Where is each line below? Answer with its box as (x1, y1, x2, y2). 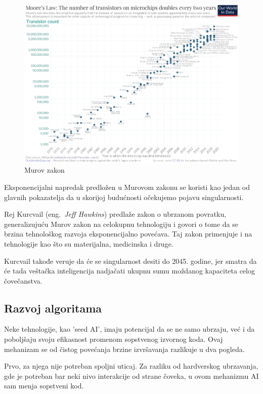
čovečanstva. (4, 275, 42, 286)
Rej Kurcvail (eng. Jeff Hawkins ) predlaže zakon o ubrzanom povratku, (4, 209, 227, 219)
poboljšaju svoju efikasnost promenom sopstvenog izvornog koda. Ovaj (4, 334, 223, 344)
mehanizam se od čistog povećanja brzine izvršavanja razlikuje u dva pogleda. (4, 343, 245, 354)
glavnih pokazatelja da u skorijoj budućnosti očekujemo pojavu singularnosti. (4, 191, 244, 202)
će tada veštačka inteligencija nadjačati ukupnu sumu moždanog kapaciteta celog (4, 265, 255, 276)
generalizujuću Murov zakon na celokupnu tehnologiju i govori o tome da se (4, 218, 238, 229)
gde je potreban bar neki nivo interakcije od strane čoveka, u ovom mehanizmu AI (4, 370, 259, 381)
